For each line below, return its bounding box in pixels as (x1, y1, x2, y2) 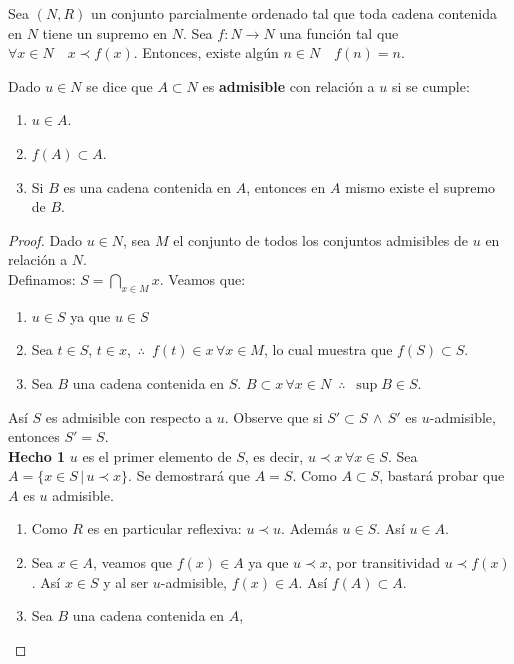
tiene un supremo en (42, 22, 168, 43)
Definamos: (8, 268, 76, 289)
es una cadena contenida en (63, 176, 232, 197)
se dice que (86, 75, 153, 96)
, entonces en (246, 176, 326, 197)
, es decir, (244, 445, 304, 466)
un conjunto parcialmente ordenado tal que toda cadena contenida (90, 3, 498, 23)
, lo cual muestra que (263, 339, 393, 360)
